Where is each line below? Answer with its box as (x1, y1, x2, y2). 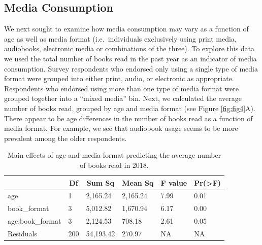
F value (160, 177, 187, 188)
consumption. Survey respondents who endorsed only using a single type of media (4, 63, 258, 74)
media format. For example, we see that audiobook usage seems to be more (4, 123, 238, 133)
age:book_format (8, 216, 61, 226)
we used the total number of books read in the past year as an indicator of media (4, 53, 257, 63)
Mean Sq (122, 177, 154, 188)
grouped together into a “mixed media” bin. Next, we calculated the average (4, 93, 242, 103)
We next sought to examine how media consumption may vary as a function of (4, 23, 249, 34)
